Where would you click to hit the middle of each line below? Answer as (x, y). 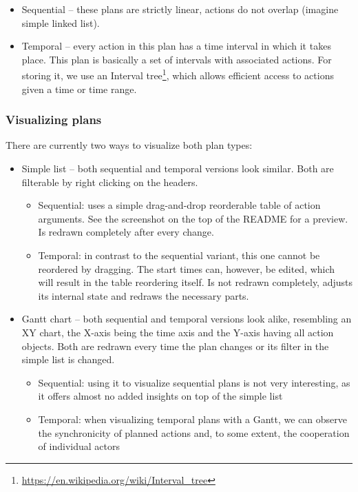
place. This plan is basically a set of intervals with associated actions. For (177, 59)
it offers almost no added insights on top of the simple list (160, 396)
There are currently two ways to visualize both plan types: (129, 145)
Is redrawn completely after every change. (126, 232)
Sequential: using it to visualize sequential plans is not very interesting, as (194, 382)
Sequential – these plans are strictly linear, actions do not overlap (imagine (180, 9)
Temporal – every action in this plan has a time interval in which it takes (176, 46)
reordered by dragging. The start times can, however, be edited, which (187, 268)
